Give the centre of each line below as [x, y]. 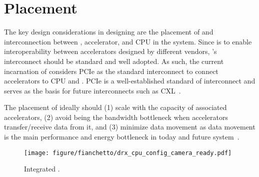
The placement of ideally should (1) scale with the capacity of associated [115, 107]
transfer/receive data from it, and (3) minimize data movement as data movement [130, 127]
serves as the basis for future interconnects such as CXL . [92, 90]
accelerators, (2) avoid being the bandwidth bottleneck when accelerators [116, 117]
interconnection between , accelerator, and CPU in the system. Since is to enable [128, 41]
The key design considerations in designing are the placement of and [109, 32]
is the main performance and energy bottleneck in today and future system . [122, 137]
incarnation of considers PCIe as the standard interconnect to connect [111, 71]
